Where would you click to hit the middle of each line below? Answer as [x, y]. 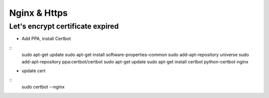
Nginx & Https [39, 13]
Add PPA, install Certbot [46, 39]
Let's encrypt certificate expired [64, 26]
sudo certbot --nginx [43, 87]
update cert [34, 71]
